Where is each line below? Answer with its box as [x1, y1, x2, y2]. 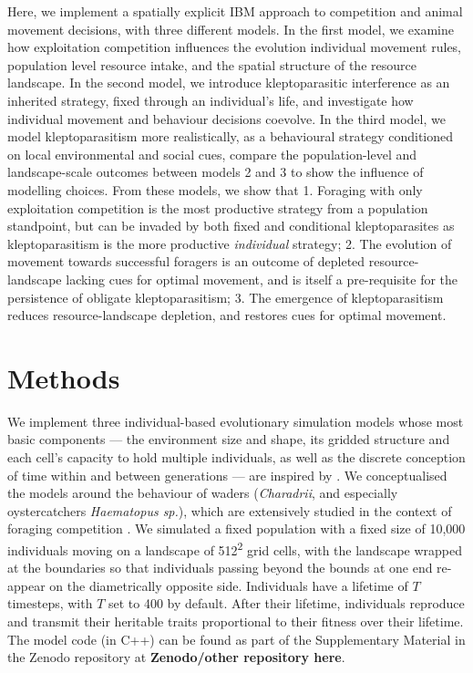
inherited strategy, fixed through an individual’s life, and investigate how [7, 90, 414, 109]
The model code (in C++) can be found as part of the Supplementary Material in [7, 629, 466, 648]
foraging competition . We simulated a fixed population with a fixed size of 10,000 [7, 519, 466, 538]
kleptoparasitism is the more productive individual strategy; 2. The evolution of [7, 233, 452, 253]
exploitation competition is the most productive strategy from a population [7, 198, 428, 217]
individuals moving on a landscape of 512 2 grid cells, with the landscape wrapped [7, 537, 462, 559]
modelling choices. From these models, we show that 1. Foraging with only [7, 180, 423, 199]
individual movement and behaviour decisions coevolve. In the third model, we [7, 109, 446, 128]
